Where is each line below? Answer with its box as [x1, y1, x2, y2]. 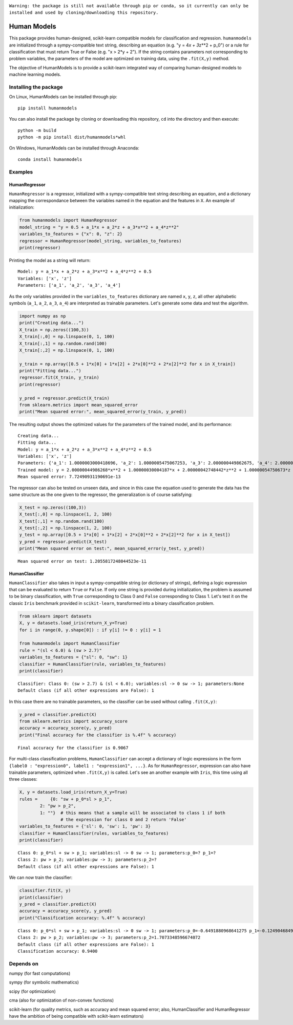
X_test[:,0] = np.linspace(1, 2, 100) [19, 512, 112, 517]
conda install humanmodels [18, 156, 83, 162]
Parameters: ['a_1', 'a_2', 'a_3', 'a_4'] [18, 282, 121, 288]
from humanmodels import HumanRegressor [19, 217, 117, 223]
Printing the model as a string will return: [9, 257, 91, 263]
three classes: [9, 776, 38, 782]
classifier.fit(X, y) [19, 888, 71, 894]
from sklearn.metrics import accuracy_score [19, 719, 128, 724]
